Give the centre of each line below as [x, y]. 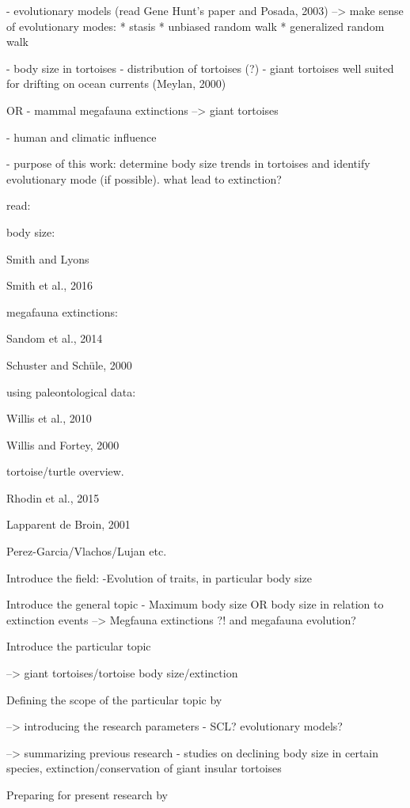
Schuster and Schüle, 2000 [69, 364]
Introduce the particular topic [79, 646]
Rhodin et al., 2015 [53, 497]
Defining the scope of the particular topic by [114, 699]
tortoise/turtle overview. [65, 471]
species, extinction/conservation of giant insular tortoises [144, 768]
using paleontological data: [71, 391]
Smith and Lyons [48, 258]
